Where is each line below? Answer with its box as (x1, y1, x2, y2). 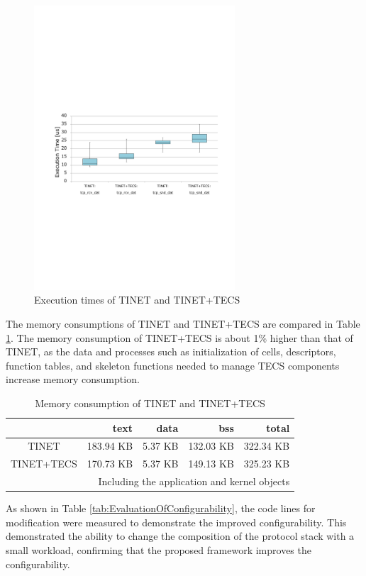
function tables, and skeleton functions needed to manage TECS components (6, 358, 340, 372)
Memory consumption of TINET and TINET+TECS (35, 396, 265, 411)
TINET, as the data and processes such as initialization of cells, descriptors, (6, 344, 336, 359)
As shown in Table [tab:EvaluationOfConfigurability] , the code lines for (6, 501, 316, 516)
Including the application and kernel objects (98, 474, 290, 489)
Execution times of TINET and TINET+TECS (34, 292, 240, 307)
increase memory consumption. (6, 372, 140, 387)
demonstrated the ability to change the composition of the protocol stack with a (6, 528, 355, 543)
